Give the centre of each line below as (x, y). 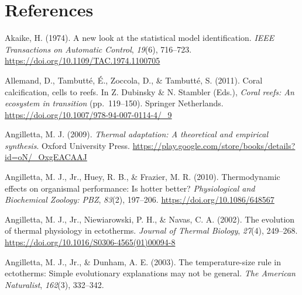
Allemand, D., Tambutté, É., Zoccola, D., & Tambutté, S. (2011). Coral (134, 80)
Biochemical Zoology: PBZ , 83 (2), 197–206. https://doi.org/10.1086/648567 (140, 199)
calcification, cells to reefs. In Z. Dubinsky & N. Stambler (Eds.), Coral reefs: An (150, 91)
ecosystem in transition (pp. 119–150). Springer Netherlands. (114, 103)
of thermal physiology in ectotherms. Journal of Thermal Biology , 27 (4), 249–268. (151, 230)
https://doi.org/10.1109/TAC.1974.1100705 (83, 60)
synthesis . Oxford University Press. (68, 145)
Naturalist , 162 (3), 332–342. (54, 284)
